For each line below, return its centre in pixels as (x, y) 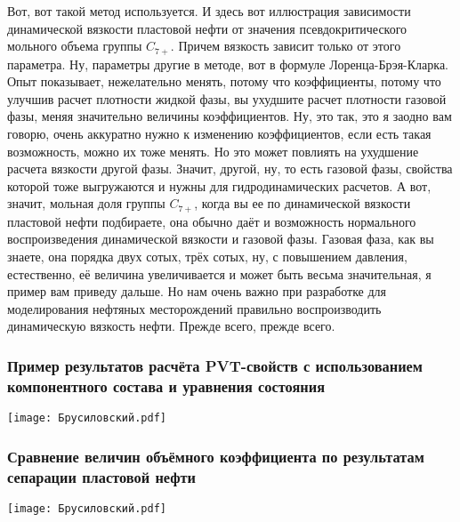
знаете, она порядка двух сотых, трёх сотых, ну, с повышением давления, (207, 257)
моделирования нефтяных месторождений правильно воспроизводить (194, 308)
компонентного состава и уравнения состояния (166, 385)
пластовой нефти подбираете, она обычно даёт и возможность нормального (212, 221)
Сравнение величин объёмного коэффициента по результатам (216, 456)
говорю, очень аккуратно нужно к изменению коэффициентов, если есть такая (219, 134)
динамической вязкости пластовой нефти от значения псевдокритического (207, 28)
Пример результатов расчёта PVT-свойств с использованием (215, 365)
